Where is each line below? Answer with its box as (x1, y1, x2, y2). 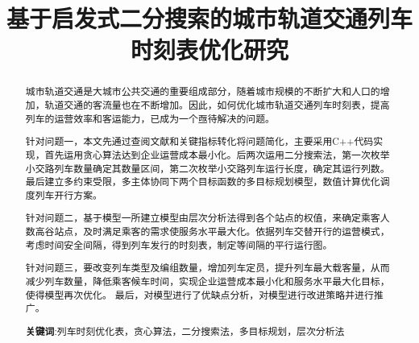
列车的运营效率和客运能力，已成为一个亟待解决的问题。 (25, 111, 275, 125)
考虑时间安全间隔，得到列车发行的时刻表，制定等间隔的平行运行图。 (25, 238, 333, 251)
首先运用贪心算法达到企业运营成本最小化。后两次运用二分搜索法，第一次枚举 (44, 147, 390, 161)
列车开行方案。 (35, 188, 102, 201)
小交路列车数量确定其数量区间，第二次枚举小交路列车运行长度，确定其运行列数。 (25, 161, 390, 175)
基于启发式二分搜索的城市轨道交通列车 (6, 2, 413, 35)
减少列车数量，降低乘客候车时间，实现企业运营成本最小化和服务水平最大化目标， (25, 274, 390, 287)
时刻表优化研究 (130, 33, 288, 66)
